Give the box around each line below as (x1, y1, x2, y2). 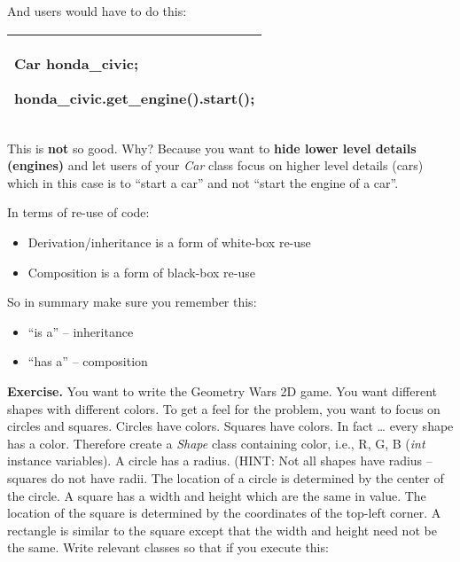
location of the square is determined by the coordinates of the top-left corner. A (7, 503, 441, 522)
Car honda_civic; (14, 52, 139, 74)
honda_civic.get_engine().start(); (14, 87, 255, 108)
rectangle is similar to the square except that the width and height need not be (7, 520, 437, 539)
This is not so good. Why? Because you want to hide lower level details (7, 138, 417, 157)
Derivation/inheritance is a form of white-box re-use (27, 232, 311, 251)
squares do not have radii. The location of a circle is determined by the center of (7, 468, 444, 487)
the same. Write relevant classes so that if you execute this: (7, 538, 329, 557)
